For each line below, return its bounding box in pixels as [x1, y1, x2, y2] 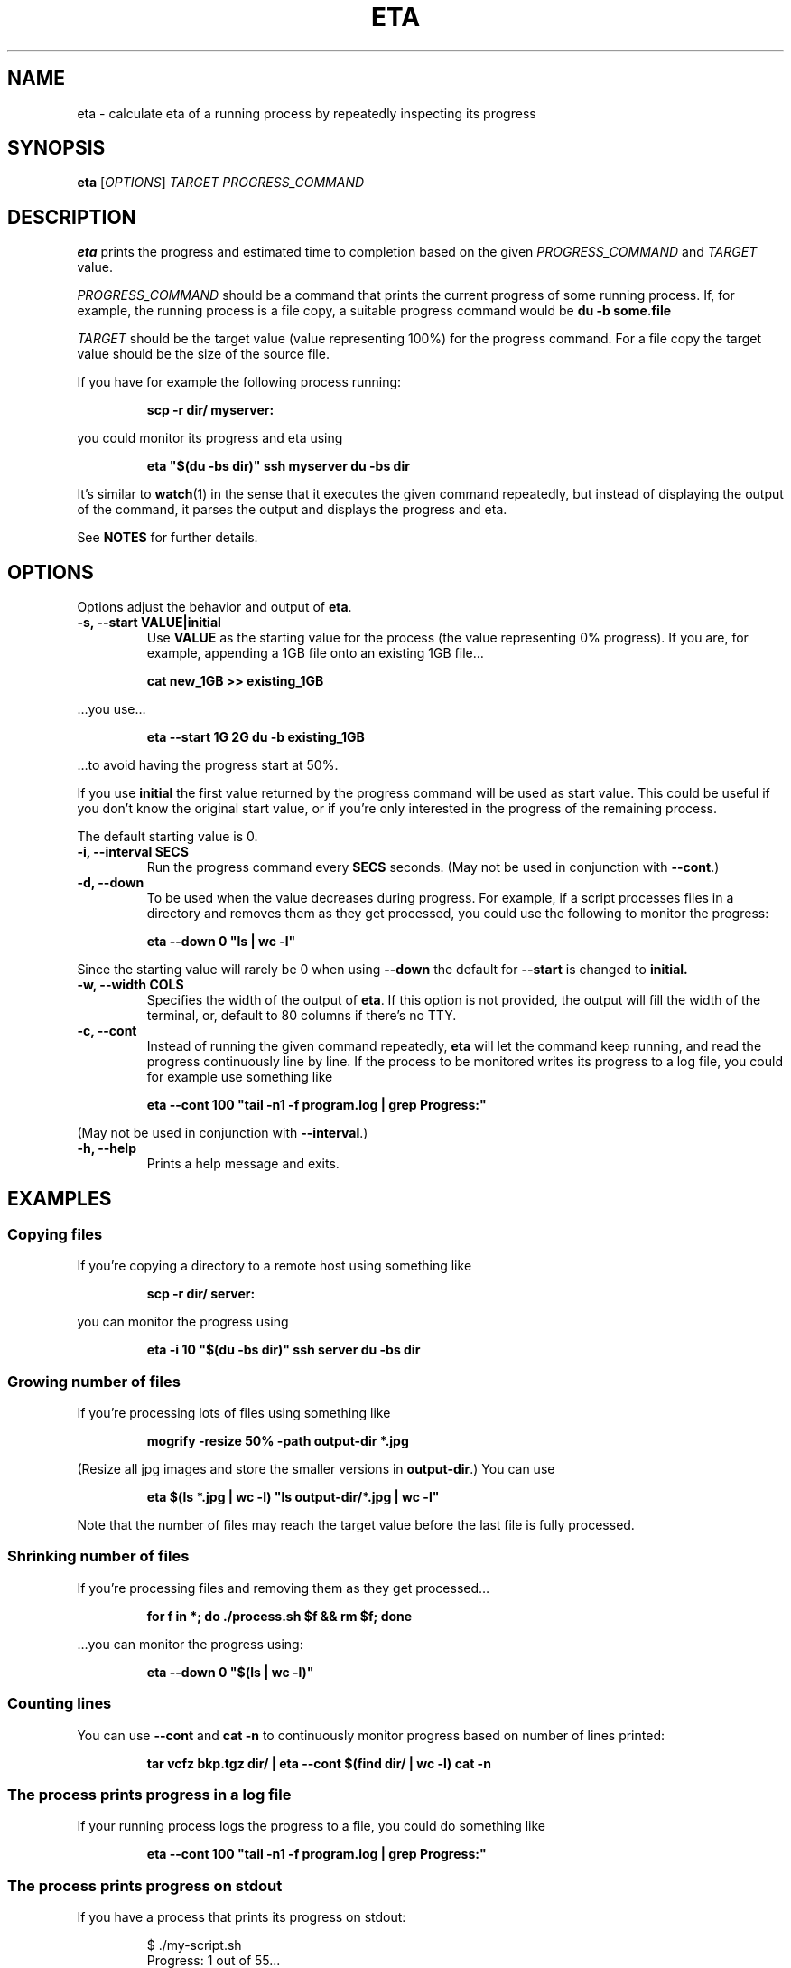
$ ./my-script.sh [146, 1937, 242, 1954]
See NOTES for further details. [77, 529, 258, 546]
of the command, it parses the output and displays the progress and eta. [77, 501, 507, 518]
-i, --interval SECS [77, 844, 189, 860]
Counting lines [7, 1694, 112, 1713]
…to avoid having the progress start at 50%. [77, 757, 339, 773]
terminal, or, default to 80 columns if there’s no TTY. [146, 1007, 457, 1024]
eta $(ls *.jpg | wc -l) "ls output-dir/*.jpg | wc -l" [146, 1489, 440, 1505]
